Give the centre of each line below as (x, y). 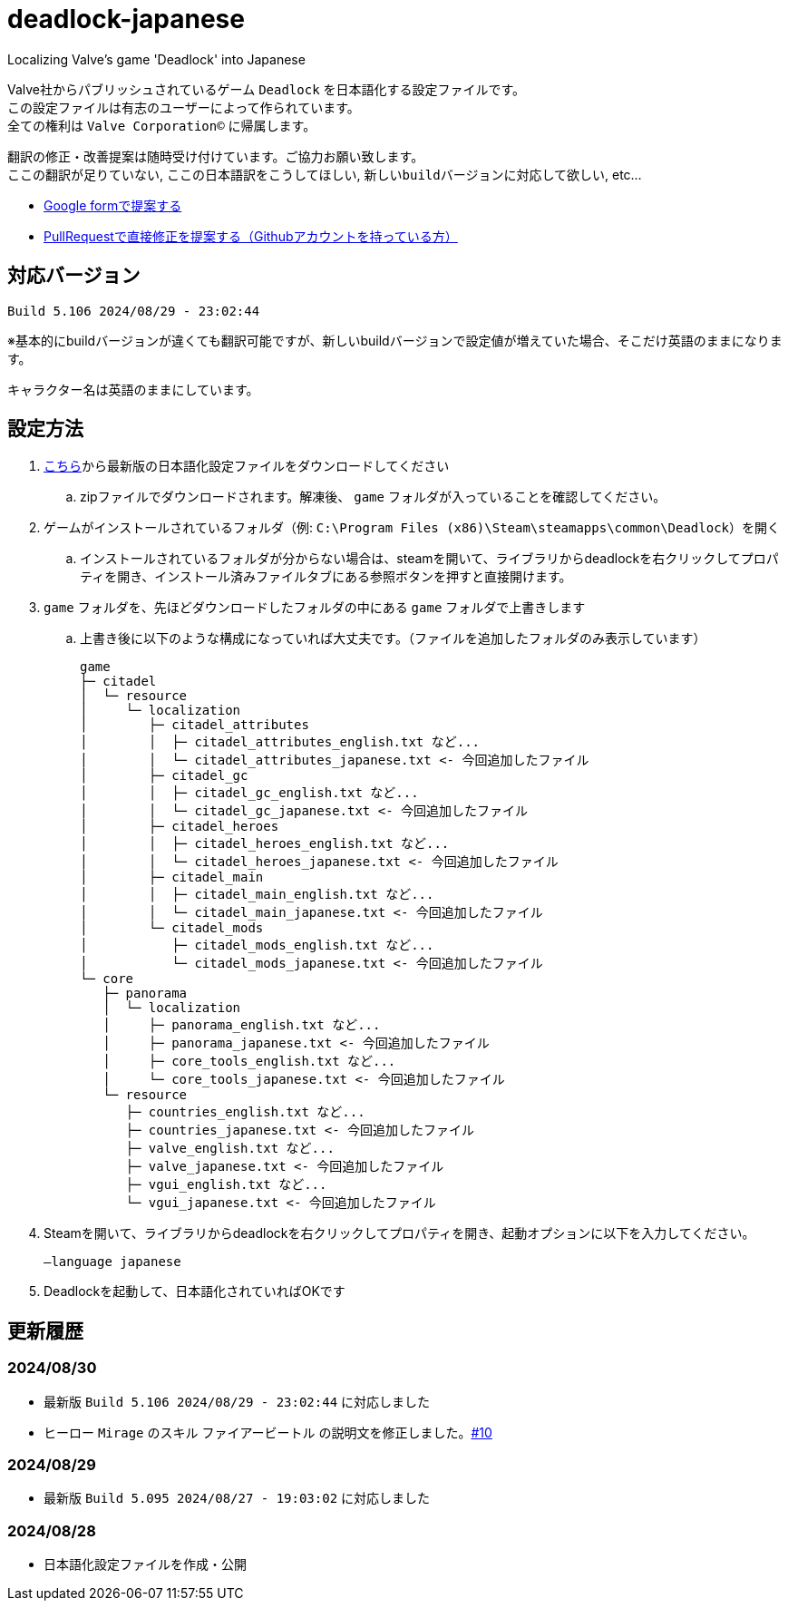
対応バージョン (74, 276)
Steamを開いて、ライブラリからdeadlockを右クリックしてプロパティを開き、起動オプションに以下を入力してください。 (399, 1233)
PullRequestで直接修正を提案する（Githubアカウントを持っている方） (251, 236)
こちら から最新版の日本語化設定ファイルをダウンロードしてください (247, 466)
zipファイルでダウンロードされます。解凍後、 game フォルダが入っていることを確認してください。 (373, 497)
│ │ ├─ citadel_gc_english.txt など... (249, 793)
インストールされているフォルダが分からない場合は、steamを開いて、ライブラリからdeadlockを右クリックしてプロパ (429, 559)
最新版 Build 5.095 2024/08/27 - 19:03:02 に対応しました (237, 1498)
